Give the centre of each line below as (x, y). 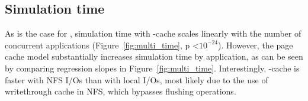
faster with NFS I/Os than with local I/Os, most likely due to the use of (137, 79)
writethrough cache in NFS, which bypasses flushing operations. (121, 91)
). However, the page (256, 45)
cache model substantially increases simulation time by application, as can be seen (154, 56)
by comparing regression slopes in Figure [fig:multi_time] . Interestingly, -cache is (152, 68)
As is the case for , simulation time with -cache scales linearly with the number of (153, 33)
